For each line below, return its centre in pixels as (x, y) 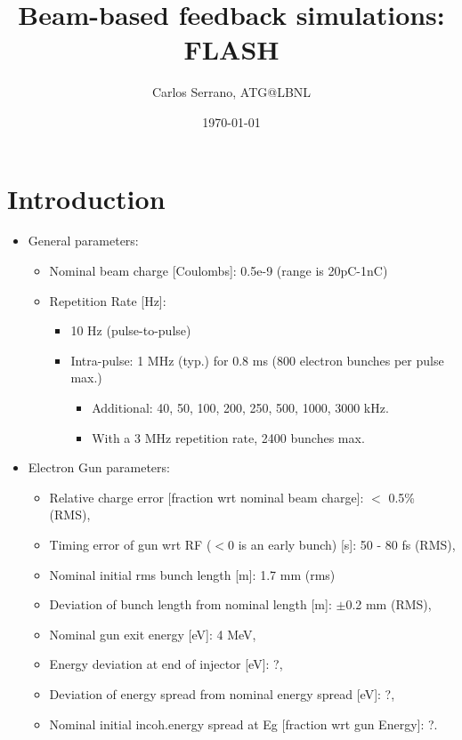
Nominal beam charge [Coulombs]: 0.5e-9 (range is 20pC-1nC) (219, 271)
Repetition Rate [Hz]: (108, 300)
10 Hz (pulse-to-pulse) (131, 330)
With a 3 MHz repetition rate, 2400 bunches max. (228, 437)
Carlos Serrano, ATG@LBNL (231, 92)
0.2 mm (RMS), (389, 604)
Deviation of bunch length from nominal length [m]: (190, 604)
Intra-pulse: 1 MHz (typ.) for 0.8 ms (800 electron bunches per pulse (257, 360)
